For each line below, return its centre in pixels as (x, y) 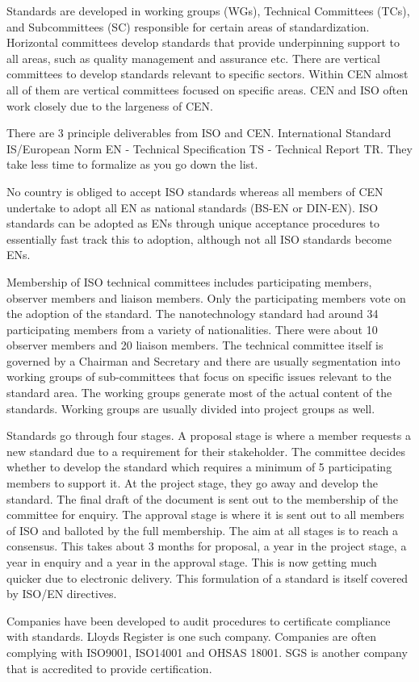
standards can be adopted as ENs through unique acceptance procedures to (193, 223)
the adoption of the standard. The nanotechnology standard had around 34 (193, 314)
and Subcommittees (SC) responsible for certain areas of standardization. (188, 26)
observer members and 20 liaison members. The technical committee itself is (195, 345)
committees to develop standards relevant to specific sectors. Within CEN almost (207, 74)
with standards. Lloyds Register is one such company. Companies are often (191, 636)
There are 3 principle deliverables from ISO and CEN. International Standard (199, 133)
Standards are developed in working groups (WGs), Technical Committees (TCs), (208, 10)
